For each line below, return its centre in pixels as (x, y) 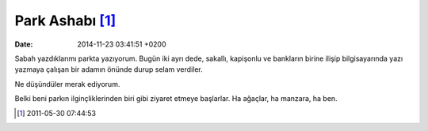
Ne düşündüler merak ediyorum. (67, 84)
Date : (24, 44)
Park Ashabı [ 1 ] (65, 21)
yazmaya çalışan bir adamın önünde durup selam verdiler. (109, 69)
